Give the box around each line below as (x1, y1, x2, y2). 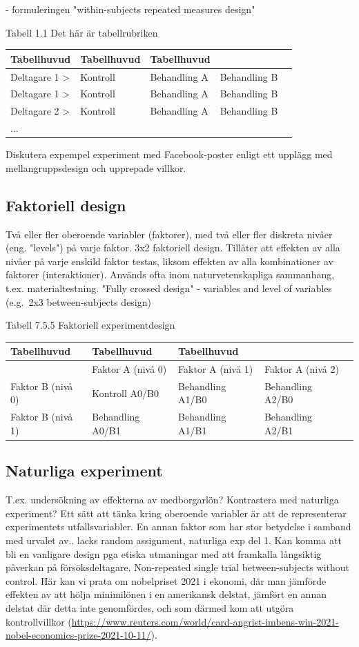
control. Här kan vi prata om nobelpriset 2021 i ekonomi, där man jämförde (6, 573, 327, 588)
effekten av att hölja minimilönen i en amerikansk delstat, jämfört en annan (6, 587, 327, 601)
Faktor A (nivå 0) (92, 362, 167, 376)
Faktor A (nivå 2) (264, 362, 339, 376)
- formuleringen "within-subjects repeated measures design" (6, 2, 255, 16)
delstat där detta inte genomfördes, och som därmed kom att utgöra (6, 600, 294, 615)
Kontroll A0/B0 (92, 385, 159, 400)
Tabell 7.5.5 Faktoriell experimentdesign (6, 318, 175, 332)
